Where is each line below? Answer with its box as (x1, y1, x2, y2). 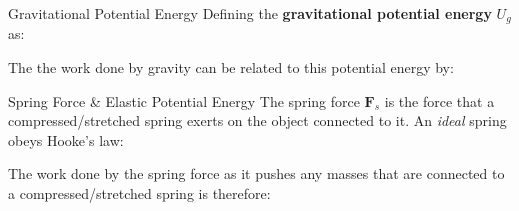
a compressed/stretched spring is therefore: (8, 183, 271, 204)
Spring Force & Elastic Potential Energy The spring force (8, 90, 360, 111)
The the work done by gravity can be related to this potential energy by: (8, 57, 454, 78)
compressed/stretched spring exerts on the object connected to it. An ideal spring (8, 110, 507, 131)
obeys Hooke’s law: (8, 129, 124, 150)
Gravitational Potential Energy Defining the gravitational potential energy (8, 3, 492, 23)
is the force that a (384, 90, 495, 111)
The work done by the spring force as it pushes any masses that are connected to (8, 163, 505, 184)
